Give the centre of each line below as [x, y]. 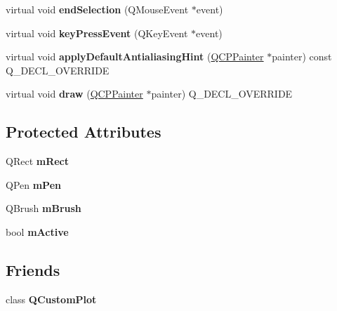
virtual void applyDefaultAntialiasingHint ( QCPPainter [135, 57]
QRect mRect [38, 161]
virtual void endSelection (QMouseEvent [97, 9]
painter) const [302, 57]
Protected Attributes [84, 132]
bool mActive [37, 231]
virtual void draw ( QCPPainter [74, 94]
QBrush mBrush [44, 208]
